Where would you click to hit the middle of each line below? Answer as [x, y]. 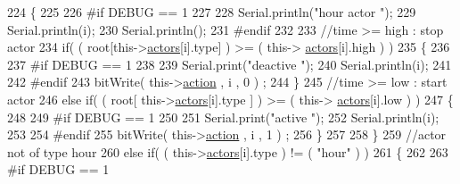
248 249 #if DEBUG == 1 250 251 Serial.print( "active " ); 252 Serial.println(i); [223, 117]
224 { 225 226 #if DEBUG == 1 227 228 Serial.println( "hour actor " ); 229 [212, 12]
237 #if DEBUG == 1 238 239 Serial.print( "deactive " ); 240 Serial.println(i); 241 [230, 64]
